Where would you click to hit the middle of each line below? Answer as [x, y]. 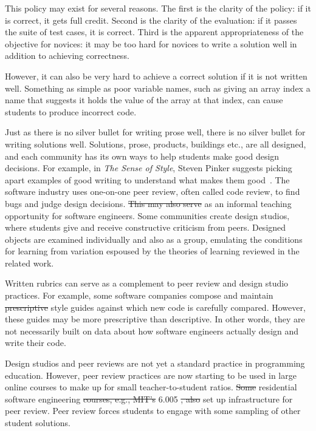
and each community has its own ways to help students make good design [142, 156]
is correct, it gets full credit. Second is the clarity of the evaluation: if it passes [151, 20]
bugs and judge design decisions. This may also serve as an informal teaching [148, 203]
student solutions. [38, 423]
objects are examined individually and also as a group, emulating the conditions [154, 239]
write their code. [36, 343]
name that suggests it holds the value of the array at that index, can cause [144, 100]
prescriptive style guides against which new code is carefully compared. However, [155, 307]
